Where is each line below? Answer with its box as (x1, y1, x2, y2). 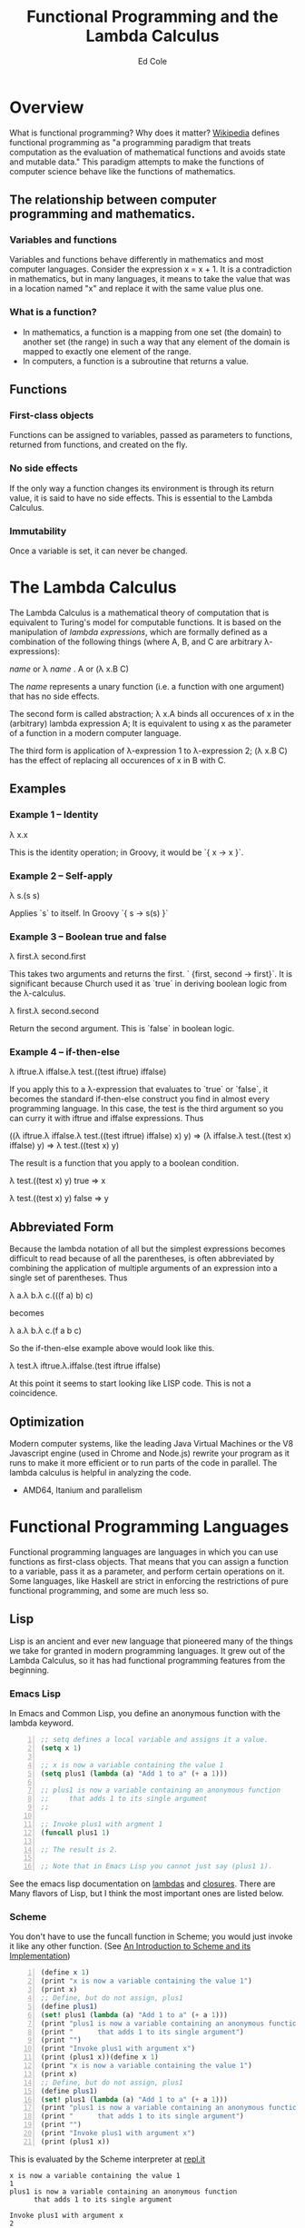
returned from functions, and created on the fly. (9, 439, 188, 451)
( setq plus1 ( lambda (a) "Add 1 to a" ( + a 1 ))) (40, 1769, 229, 1778)
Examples (9, 781, 66, 797)
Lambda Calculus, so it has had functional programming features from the (9, 1655, 286, 1666)
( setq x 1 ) (40, 1744, 82, 1753)
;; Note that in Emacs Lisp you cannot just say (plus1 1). (40, 1862, 273, 1871)
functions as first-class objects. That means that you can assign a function (9, 1557, 289, 1567)
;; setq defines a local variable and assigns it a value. (40, 1736, 269, 1745)
